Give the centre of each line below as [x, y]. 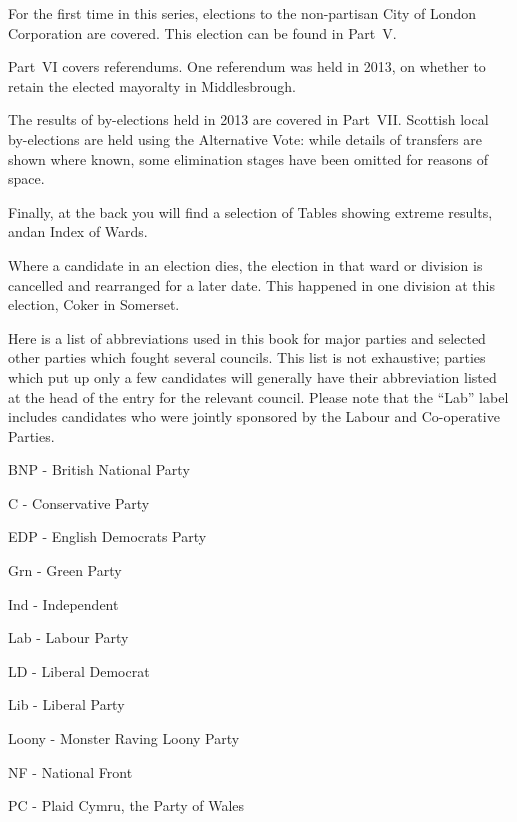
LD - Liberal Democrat [79, 670]
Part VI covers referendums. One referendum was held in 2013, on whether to [247, 66]
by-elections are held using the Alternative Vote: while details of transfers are [245, 138]
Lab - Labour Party [68, 637]
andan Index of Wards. [78, 231]
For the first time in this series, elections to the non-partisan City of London [242, 13]
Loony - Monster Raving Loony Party [124, 738]
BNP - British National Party [99, 469]
